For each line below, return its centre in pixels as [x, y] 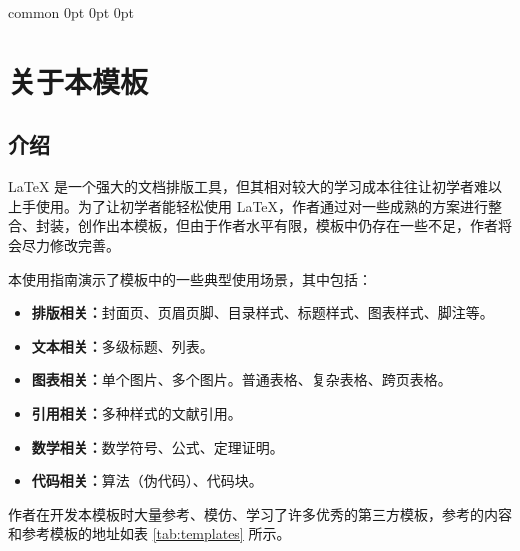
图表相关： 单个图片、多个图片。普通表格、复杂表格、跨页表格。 [241, 379]
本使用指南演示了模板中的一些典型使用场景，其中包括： [190, 278]
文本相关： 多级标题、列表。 [122, 345]
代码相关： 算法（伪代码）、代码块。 [147, 480]
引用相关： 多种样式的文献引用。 [136, 412]
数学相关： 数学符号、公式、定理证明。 [157, 446]
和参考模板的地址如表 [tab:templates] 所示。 [149, 533]
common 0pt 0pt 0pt [71, 12]
